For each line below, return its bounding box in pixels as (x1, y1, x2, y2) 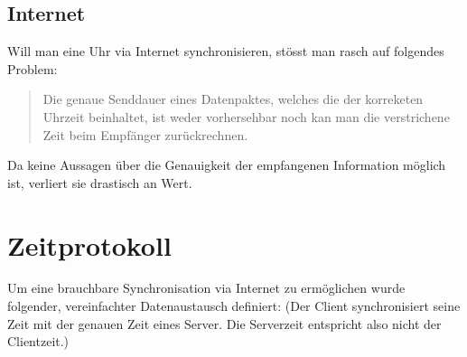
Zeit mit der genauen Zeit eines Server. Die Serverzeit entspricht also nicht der (7, 314, 442, 333)
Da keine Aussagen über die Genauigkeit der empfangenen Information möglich (7, 155, 446, 174)
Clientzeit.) (7, 332, 70, 351)
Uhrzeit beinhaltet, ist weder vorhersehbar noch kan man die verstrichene (42, 107, 450, 126)
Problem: (7, 59, 58, 78)
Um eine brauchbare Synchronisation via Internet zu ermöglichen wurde (7, 278, 406, 297)
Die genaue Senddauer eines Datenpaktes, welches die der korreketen (42, 89, 424, 108)
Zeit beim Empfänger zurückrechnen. (42, 125, 248, 144)
